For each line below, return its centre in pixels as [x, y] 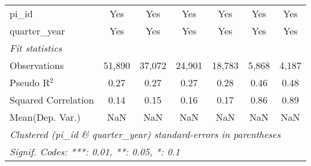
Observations [37, 65]
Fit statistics [36, 48]
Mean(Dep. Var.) [45, 117]
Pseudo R [30, 82]
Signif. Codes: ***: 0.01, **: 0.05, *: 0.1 [95, 151]
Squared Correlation [52, 100]
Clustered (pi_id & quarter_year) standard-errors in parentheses [145, 134]
